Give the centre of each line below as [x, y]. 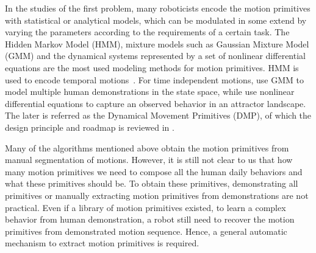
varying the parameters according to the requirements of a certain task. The [147, 32]
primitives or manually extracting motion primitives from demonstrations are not [157, 195]
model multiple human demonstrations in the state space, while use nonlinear [150, 92]
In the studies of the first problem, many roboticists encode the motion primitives [158, 8]
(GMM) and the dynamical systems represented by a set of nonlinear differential [155, 56]
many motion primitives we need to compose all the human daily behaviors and [154, 171]
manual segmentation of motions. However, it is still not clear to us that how [149, 160]
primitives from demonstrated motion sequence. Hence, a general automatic [146, 231]
